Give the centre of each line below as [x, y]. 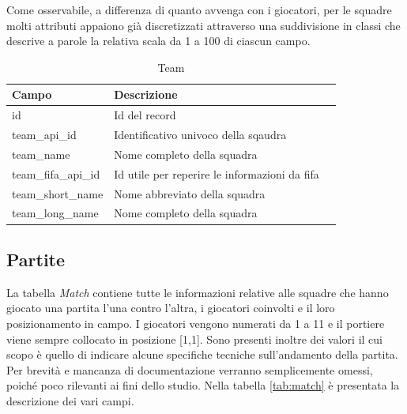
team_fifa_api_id [56, 173]
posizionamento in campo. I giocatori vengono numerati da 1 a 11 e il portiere [196, 323]
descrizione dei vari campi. [70, 400]
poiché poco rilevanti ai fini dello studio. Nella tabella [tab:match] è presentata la [203, 385]
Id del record [145, 115]
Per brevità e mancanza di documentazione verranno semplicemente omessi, [190, 369]
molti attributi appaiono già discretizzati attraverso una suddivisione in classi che [203, 25]
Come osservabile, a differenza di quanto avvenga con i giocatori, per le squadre [199, 9]
